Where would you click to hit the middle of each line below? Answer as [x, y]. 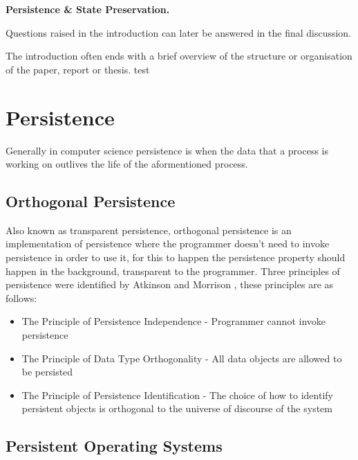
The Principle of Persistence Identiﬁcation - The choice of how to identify [177, 395]
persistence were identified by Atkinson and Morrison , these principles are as [170, 284]
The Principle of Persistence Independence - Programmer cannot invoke [173, 321]
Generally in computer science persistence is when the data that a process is [167, 150]
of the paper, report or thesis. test [78, 69]
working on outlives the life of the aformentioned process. [127, 164]
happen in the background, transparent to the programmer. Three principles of [173, 271]
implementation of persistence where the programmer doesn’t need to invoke [168, 244]
